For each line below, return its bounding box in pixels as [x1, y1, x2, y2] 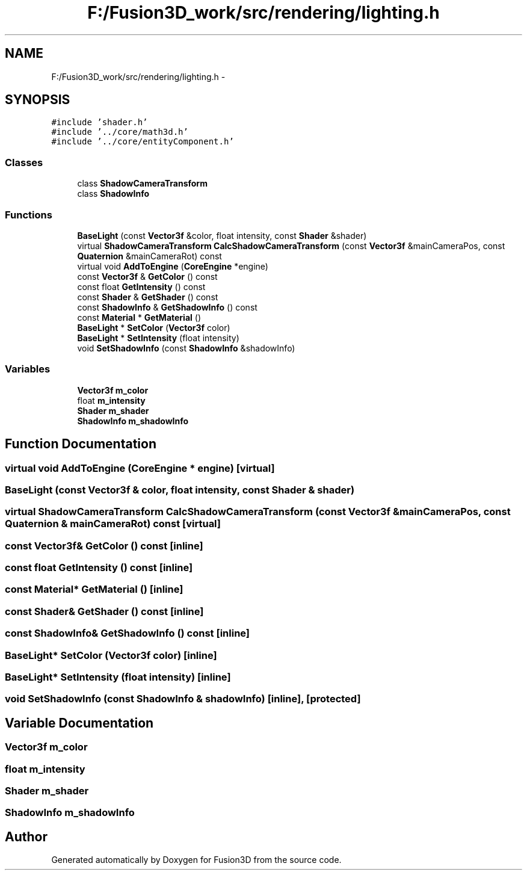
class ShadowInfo [77, 188, 149, 199]
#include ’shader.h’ [51, 117, 148, 128]
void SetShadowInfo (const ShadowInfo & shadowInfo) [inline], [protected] [5, 693, 361, 705]
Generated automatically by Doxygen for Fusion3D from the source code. [51, 855, 342, 865]
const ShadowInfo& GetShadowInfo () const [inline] [5, 627, 250, 640]
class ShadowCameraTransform [77, 178, 208, 189]
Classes [5, 156, 43, 169]
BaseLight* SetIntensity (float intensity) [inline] [5, 670, 231, 683]
